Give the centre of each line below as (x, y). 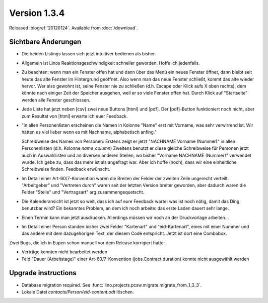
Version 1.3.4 (37, 13)
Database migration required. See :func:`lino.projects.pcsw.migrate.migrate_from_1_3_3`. (112, 285)
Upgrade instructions (43, 273)
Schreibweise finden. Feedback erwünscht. (66, 169)
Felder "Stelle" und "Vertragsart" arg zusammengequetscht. (83, 192)
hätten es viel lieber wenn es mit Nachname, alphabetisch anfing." (89, 132)
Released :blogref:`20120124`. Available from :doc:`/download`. (74, 28)
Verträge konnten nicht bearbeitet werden (65, 252)
